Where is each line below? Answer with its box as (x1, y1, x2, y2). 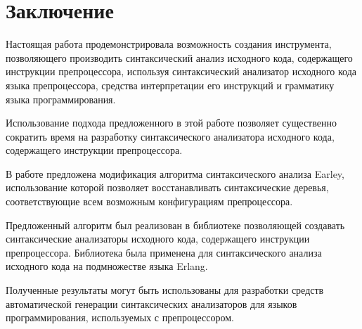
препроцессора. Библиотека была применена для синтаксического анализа (6, 245, 322, 259)
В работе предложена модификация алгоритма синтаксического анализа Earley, (6, 166, 344, 181)
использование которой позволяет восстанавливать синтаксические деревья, (6, 180, 329, 195)
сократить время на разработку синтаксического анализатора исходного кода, (6, 129, 335, 143)
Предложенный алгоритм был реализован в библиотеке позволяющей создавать (6, 217, 345, 232)
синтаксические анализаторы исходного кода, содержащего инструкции (6, 231, 310, 246)
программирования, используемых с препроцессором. (6, 310, 234, 325)
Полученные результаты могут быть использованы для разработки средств (6, 283, 324, 297)
